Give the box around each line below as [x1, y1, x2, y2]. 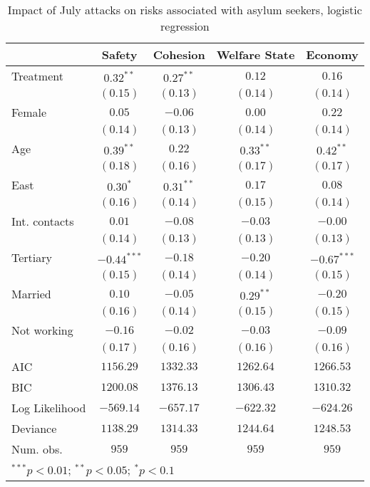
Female [11, 104, 47, 120]
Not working [11, 322, 73, 338]
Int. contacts [11, 213, 74, 229]
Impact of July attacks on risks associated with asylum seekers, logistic [7, 1, 362, 18]
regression [160, 18, 210, 34]
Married [11, 286, 51, 302]
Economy [306, 46, 359, 63]
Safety [101, 46, 138, 63]
